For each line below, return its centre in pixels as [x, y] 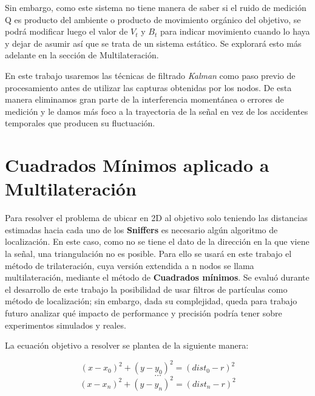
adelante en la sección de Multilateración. [82, 55]
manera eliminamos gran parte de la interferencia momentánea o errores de [144, 99]
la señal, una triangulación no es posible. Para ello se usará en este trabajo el [148, 254]
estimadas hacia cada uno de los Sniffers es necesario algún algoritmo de [141, 229]
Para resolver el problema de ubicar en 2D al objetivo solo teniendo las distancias [156, 218]
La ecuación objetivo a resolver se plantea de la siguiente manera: [127, 345]
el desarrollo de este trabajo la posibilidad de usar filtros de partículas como [146, 289]
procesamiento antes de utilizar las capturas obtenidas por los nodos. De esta [148, 87]
